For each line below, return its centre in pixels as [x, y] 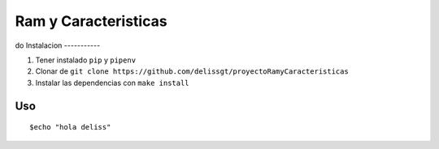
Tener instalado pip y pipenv [86, 60]
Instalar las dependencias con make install [113, 83]
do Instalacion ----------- [58, 45]
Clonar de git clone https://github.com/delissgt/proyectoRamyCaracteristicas [192, 71]
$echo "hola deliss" [70, 127]
